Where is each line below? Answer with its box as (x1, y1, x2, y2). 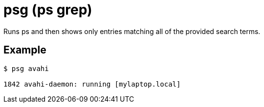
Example (3, 44, 46, 56)
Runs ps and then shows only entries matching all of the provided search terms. (3, 27, 261, 36)
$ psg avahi (3, 64, 49, 72)
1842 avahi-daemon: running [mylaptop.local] (3, 80, 181, 88)
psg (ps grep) (3, 1, 92, 18)
